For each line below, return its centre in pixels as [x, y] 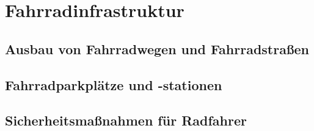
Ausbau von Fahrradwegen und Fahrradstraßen [157, 48]
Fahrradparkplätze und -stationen [114, 84]
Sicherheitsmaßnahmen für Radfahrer [126, 120]
